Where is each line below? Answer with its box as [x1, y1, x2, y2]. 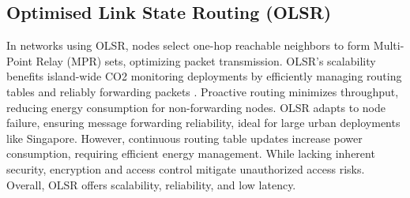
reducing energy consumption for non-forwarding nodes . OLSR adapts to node [6, 99, 386, 115]
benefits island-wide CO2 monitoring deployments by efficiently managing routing [6, 68, 402, 84]
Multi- [373, 37, 404, 54]
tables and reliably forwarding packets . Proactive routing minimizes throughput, [6, 83, 399, 99]
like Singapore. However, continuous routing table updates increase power [6, 129, 363, 146]
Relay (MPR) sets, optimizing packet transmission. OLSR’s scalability [36, 52, 376, 69]
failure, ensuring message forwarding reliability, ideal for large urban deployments [6, 114, 401, 131]
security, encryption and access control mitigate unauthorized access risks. [6, 160, 365, 177]
